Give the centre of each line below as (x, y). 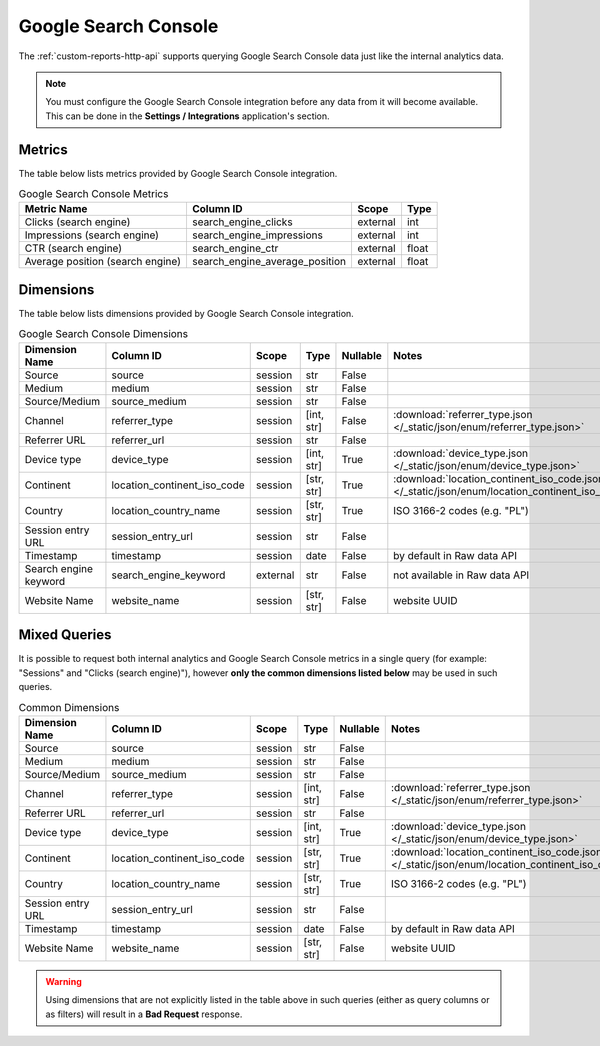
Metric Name (56, 209)
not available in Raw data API (461, 575)
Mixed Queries (65, 635)
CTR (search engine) (73, 248)
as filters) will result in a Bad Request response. (144, 1014)
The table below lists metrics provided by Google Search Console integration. (178, 173)
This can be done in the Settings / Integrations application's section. (187, 116)
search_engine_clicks (242, 222)
